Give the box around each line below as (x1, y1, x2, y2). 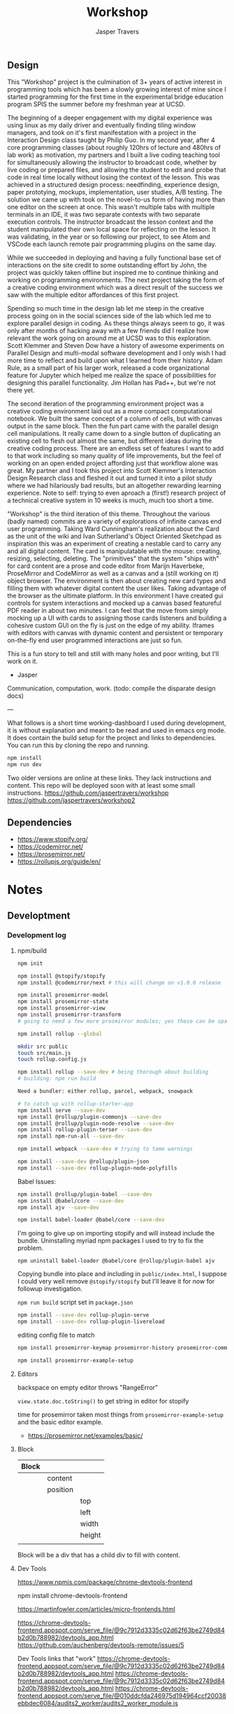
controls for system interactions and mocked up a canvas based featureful (7, 599, 222, 607)
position (47, 1485, 74, 1494)
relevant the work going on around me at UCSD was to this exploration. (7, 334, 212, 343)
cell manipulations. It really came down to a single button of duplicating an (7, 430, 221, 438)
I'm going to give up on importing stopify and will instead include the (17, 1229, 215, 1238)
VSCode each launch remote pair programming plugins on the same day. (7, 240, 217, 248)
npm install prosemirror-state (17, 998, 109, 1005)
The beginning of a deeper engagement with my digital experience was (7, 113, 213, 122)
